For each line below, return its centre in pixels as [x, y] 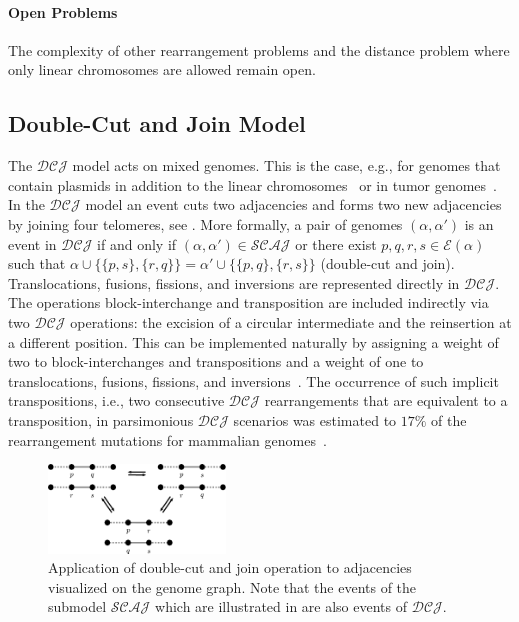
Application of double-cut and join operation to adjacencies [230, 567]
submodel [77, 606]
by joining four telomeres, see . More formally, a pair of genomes [205, 223]
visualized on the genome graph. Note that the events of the [232, 586]
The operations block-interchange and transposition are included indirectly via [248, 302]
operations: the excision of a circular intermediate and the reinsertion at [291, 321]
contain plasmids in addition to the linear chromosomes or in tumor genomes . [252, 184]
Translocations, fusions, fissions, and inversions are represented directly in [234, 282]
